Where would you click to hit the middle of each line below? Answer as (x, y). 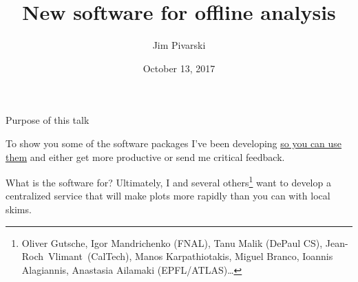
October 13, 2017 (179, 68)
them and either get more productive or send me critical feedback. (145, 156)
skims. (19, 209)
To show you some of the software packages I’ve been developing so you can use (174, 143)
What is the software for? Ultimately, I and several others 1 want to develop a (168, 181)
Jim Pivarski (179, 45)
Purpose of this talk (48, 120)
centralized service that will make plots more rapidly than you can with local (168, 196)
